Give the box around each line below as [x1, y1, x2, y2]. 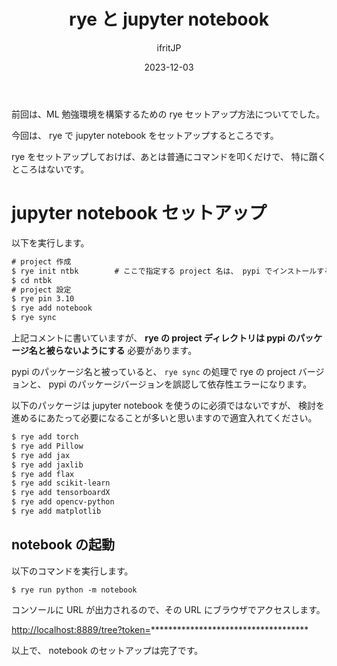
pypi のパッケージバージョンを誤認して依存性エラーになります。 [48, 378, 313, 390]
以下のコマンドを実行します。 [11, 565, 134, 577]
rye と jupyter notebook [69, 8, 269, 31]
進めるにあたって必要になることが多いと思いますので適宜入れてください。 [11, 412, 318, 424]
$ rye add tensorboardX [11, 488, 111, 498]
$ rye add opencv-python [11, 497, 115, 507]
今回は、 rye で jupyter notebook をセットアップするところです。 [11, 129, 279, 141]
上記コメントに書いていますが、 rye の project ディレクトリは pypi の [11, 332, 297, 344]
